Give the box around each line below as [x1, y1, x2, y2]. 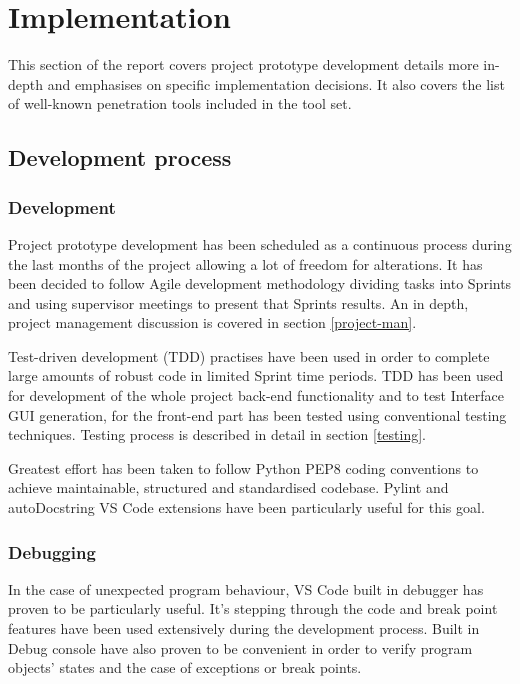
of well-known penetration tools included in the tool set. [8, 93, 352, 114]
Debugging [8, 539, 96, 564]
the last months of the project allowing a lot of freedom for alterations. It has [8, 253, 483, 274]
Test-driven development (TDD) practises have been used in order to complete [8, 345, 490, 366]
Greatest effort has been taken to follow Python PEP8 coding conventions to [8, 457, 479, 478]
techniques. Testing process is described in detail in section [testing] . [8, 424, 426, 445]
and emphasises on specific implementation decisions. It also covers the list [47, 73, 505, 94]
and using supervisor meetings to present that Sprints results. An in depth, [8, 292, 469, 313]
